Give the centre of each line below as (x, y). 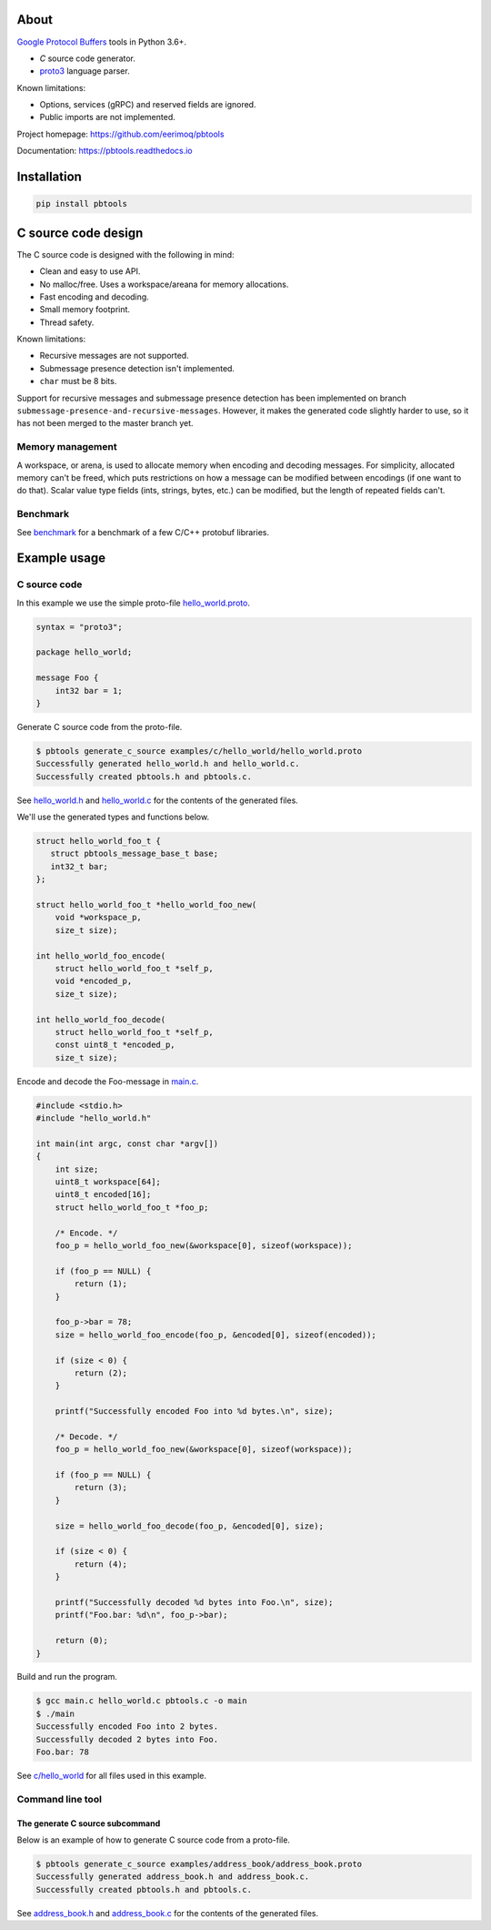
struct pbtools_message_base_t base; (134, 854)
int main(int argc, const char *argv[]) (127, 1143)
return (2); (100, 1373)
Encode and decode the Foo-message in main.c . (108, 1081)
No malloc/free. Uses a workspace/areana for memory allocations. (164, 284)
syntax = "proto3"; (79, 627)
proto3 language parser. (85, 71)
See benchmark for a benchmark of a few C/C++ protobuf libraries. (143, 532)
